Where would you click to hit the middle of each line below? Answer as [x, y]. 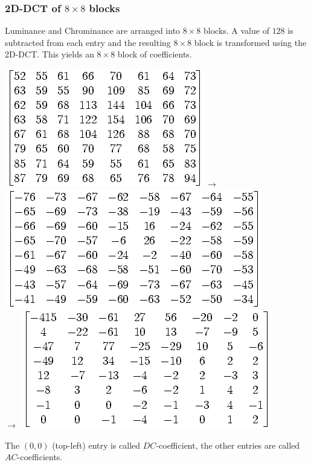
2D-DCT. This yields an [50, 54]
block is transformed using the [250, 42]
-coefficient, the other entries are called [228, 445]
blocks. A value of [236, 31]
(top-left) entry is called [96, 445]
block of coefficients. [155, 54]
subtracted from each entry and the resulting [88, 42]
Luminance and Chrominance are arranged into [93, 31]
